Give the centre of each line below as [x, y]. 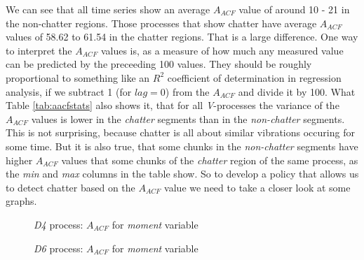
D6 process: [59, 248]
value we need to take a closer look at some [257, 187]
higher [19, 160]
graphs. [21, 201]
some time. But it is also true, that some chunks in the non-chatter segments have [182, 146]
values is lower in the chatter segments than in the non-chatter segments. [188, 118]
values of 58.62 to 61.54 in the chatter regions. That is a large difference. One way [182, 37]
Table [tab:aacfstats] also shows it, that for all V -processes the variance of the [173, 105]
